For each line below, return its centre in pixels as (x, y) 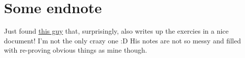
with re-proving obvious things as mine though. (76, 50)
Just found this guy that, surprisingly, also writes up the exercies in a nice (116, 31)
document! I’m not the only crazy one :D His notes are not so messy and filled (122, 40)
